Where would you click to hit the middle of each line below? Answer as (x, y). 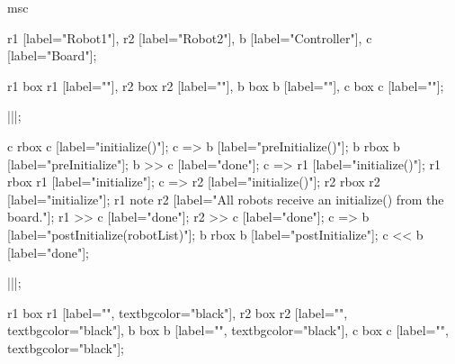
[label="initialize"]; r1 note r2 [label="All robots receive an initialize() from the (226, 199)
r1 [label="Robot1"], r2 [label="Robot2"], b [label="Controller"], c (190, 37)
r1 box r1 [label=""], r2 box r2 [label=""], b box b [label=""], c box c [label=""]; (226, 85)
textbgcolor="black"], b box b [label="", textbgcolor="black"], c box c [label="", (228, 330)
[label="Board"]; (52, 55)
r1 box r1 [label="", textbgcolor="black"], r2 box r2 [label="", (178, 312)
